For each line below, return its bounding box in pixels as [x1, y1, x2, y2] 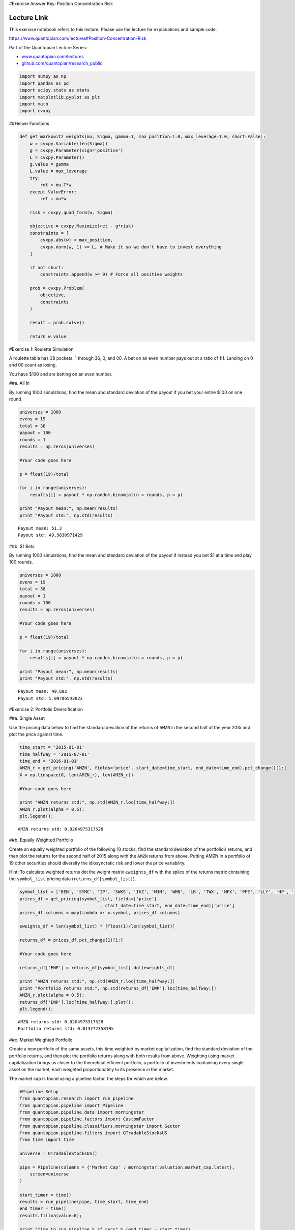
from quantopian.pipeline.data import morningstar [19, 1109, 145, 1115]
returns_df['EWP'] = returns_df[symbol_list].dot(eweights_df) [19, 965, 176, 970]
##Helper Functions [9, 121, 49, 126]
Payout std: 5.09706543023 [18, 695, 83, 701]
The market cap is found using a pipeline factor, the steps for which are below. [9, 1076, 168, 1081]
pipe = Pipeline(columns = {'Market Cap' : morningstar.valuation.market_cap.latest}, [19, 1165, 235, 1170]
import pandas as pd [19, 80, 69, 86]
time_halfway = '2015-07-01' [19, 751, 90, 757]
